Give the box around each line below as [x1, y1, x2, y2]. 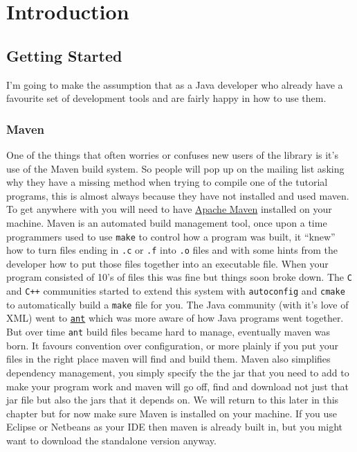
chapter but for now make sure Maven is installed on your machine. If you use [6, 406, 338, 420]
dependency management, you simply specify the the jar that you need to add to [6, 365, 349, 379]
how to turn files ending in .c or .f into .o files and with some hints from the [6, 243, 338, 257]
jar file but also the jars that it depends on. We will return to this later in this [6, 392, 339, 407]
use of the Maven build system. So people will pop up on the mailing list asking [6, 161, 345, 175]
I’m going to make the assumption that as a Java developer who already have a [6, 77, 343, 92]
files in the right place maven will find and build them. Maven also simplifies [6, 351, 331, 366]
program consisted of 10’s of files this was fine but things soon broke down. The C [6, 270, 352, 284]
